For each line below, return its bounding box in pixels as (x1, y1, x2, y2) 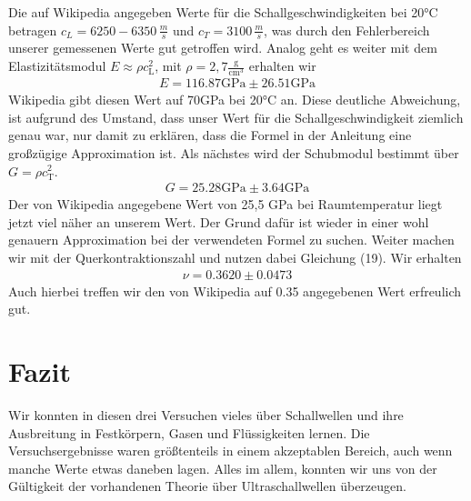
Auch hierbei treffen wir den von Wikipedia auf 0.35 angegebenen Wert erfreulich (8, 281, 462, 300)
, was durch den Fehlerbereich (264, 20, 430, 39)
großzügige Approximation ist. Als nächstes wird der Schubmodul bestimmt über (8, 143, 459, 162)
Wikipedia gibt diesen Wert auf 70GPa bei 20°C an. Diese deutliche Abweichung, (8, 90, 461, 109)
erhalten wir (248, 56, 316, 75)
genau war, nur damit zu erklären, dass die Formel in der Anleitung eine (8, 125, 412, 145)
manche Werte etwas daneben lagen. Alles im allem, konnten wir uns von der (8, 458, 437, 477)
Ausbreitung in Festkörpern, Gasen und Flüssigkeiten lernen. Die (8, 423, 370, 442)
